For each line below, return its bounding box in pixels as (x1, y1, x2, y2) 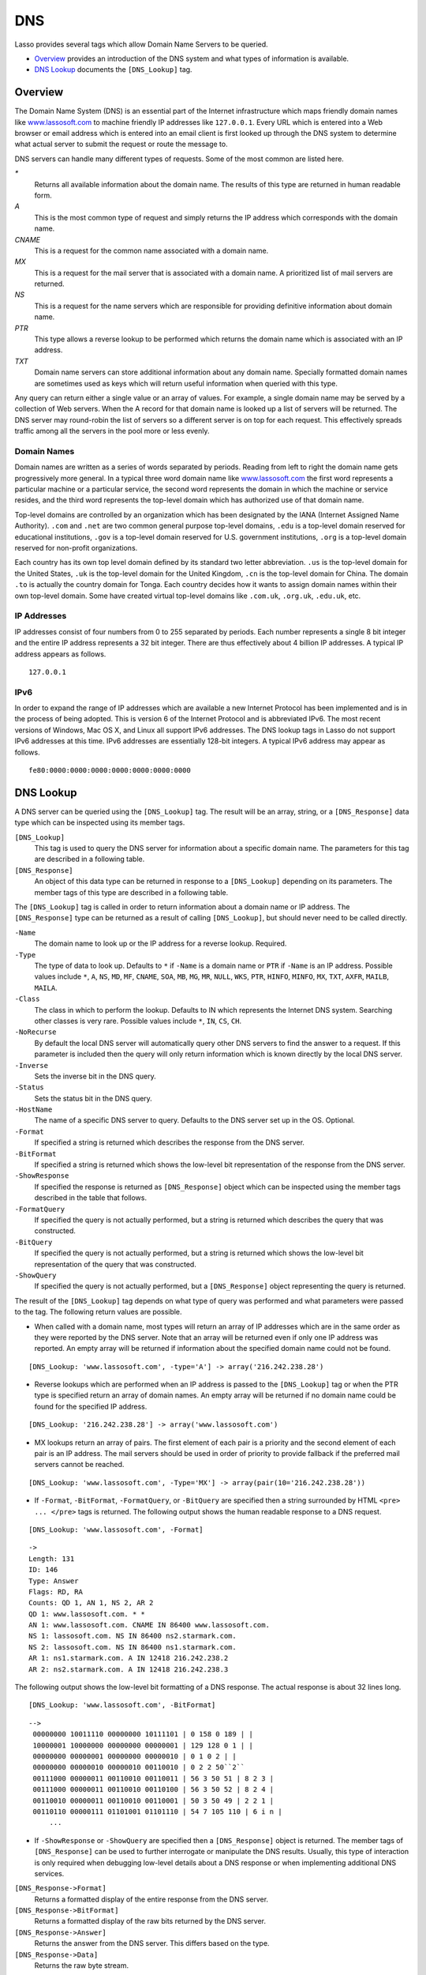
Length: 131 (28, 1554, 75, 1563)
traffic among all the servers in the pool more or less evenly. (14, 427, 210, 436)
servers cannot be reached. (34, 1460, 125, 1469)
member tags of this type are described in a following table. (34, 887, 229, 897)
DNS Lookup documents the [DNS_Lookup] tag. (34, 65, 192, 74)
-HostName (14, 1105, 53, 1114)
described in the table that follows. (34, 1193, 148, 1202)
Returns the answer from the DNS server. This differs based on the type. (34, 1939, 270, 1948)
